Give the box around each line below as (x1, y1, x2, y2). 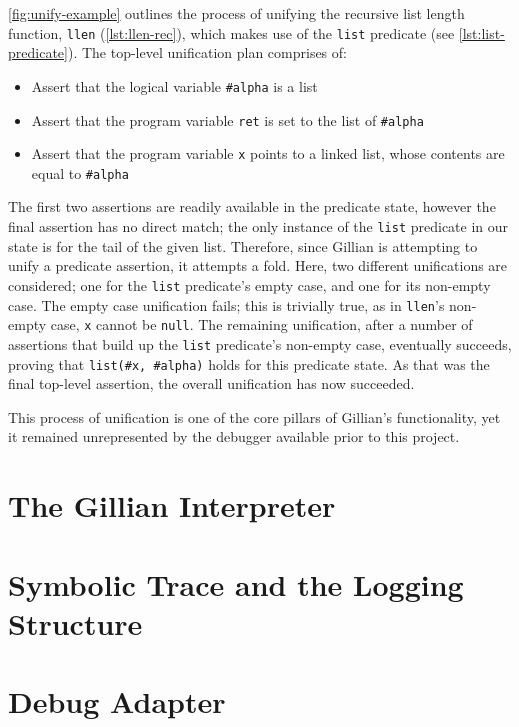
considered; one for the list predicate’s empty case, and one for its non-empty (8, 274, 491, 295)
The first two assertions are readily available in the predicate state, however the (8, 196, 496, 217)
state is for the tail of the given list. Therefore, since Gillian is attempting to (8, 235, 478, 256)
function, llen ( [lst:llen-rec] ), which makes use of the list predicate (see (8, 22, 455, 43)
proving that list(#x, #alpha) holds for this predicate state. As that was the (8, 353, 490, 374)
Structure (8, 602, 143, 643)
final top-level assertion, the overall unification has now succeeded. (8, 373, 415, 394)
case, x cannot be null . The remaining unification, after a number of (50, 314, 473, 335)
